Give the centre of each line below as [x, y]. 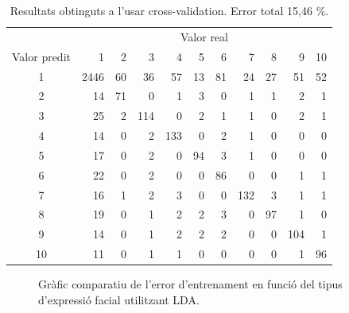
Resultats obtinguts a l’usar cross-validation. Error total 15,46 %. [169, 10]
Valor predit [41, 56]
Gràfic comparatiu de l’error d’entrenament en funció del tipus [190, 284]
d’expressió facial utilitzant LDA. [119, 299]
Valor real [204, 36]
